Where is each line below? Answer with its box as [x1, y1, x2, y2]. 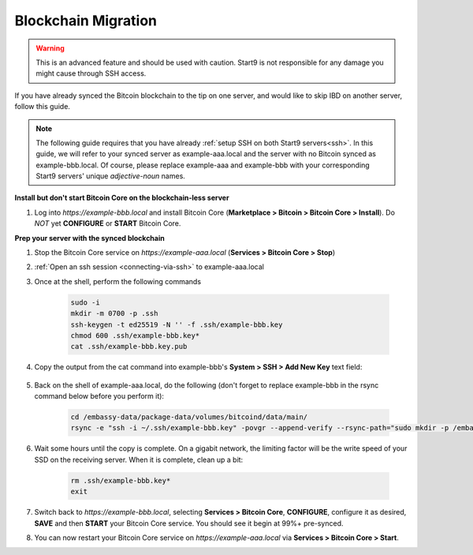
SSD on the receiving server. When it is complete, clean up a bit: [34, 455, 244, 464]
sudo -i [70, 298, 100, 307]
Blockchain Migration [14, 12, 158, 29]
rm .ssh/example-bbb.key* [70, 476, 171, 485]
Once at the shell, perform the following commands [34, 276, 201, 286]
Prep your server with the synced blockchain [14, 233, 165, 242]
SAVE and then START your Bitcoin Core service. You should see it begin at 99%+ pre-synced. [34, 518, 344, 528]
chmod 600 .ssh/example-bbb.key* [70, 331, 200, 339]
